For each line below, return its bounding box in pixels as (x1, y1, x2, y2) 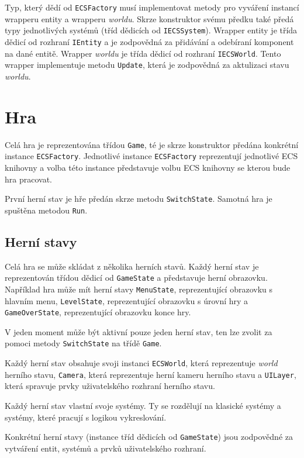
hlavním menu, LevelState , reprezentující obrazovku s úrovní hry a (5, 294, 248, 307)
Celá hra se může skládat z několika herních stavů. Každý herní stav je (5, 260, 259, 272)
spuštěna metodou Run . (5, 204, 88, 216)
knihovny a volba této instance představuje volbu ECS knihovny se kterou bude (5, 161, 291, 173)
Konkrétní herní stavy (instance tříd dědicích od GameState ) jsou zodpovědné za (5, 431, 293, 443)
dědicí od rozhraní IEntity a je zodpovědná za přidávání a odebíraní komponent (5, 35, 294, 47)
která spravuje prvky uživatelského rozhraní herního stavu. (5, 380, 215, 392)
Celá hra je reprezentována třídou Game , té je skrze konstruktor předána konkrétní (5, 138, 299, 150)
